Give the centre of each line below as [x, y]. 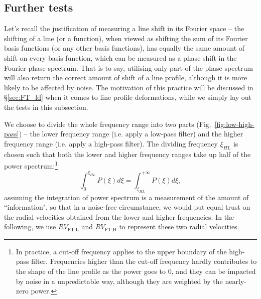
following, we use [30, 227]
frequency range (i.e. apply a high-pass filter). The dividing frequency [111, 143]
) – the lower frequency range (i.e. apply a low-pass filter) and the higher [131, 134]
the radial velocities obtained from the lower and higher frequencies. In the [119, 216]
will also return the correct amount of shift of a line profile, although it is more [126, 78]
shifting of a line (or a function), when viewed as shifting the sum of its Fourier [126, 38]
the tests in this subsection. [46, 107]
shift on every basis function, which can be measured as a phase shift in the [120, 57]
